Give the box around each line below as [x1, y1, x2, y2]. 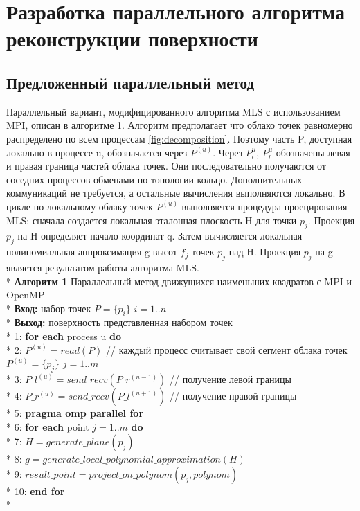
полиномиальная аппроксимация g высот [6, 244, 177, 259]
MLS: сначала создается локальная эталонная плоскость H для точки [6, 213, 297, 227]
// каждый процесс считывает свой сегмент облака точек [106, 342, 348, 357]
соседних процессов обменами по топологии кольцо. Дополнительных [6, 172, 303, 186]
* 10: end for [6, 483, 65, 498]
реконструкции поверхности [6, 24, 258, 53]
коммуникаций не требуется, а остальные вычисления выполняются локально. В [6, 186, 345, 200]
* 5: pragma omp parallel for [6, 406, 144, 420]
